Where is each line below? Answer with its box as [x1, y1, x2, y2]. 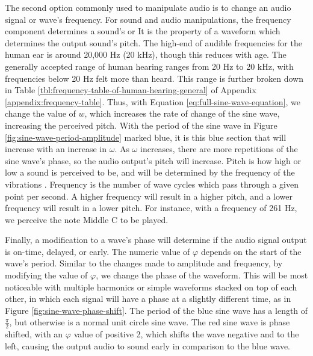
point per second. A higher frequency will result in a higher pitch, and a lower [5, 189, 293, 202]
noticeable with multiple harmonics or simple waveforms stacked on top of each [5, 280, 297, 293]
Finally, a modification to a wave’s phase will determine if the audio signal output [5, 233, 307, 246]
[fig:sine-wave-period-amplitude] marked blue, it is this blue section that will [5, 130, 287, 143]
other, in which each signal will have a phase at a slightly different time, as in [5, 292, 291, 305]
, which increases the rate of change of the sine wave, [84, 107, 280, 120]
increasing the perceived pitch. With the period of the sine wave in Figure [5, 118, 277, 131]
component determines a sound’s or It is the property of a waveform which [5, 25, 280, 37]
